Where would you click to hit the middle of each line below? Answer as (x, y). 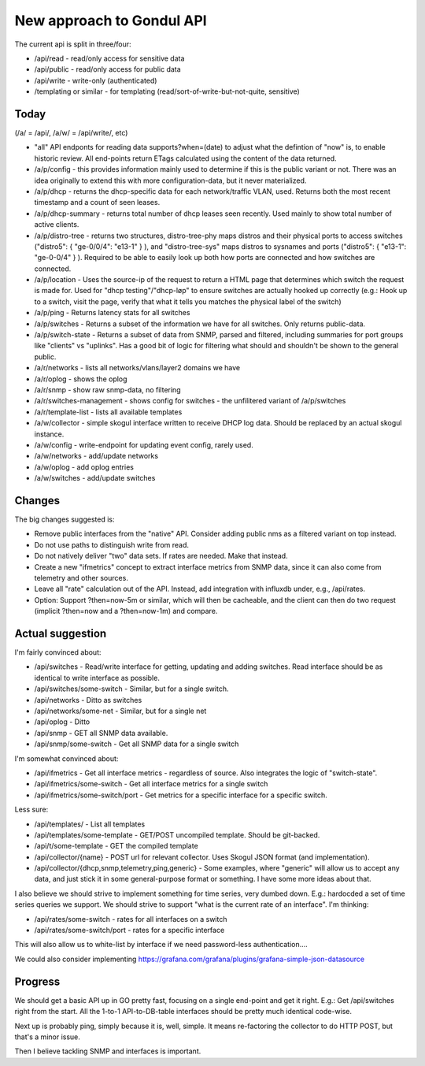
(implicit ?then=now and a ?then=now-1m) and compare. (126, 611)
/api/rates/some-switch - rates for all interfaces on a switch (131, 919)
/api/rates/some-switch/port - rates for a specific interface (129, 930)
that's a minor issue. (47, 1037)
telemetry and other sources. (81, 578)
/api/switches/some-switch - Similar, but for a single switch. (131, 689)
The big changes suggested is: (65, 519)
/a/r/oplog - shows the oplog (81, 379)
